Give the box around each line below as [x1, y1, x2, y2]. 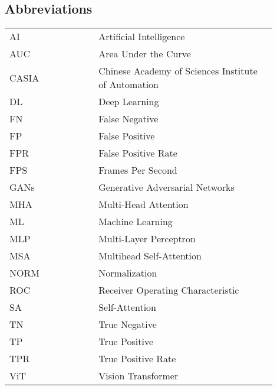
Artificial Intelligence [98, 30, 185, 44]
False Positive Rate [98, 146, 177, 160]
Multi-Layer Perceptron [98, 232, 196, 246]
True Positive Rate [98, 352, 176, 366]
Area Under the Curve [98, 47, 191, 61]
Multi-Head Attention [98, 197, 189, 212]
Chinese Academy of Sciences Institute [98, 64, 258, 78]
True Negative [98, 317, 157, 331]
